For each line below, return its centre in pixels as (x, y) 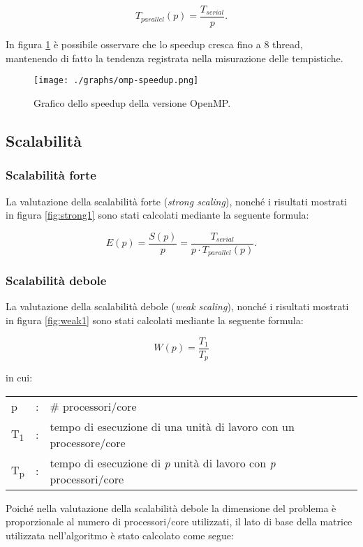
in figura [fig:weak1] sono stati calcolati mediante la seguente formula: (155, 320)
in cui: (19, 378)
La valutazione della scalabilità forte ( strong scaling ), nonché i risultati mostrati (177, 201)
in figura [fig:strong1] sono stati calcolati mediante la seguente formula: (157, 215)
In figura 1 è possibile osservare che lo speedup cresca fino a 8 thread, (154, 44)
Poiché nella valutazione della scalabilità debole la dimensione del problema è (171, 508)
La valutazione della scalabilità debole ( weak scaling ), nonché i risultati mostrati (177, 306)
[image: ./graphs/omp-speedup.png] (116, 81)
